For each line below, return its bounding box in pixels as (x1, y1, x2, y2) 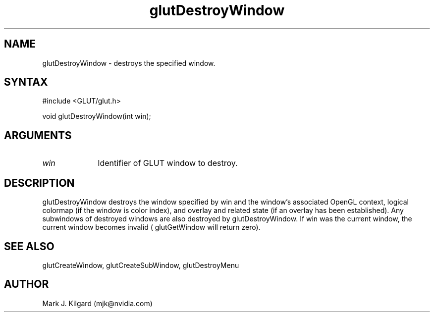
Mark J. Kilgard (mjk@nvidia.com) (42, 299, 153, 308)
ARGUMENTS (4, 129, 72, 142)
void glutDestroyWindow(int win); (42, 112, 151, 121)
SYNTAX (4, 76, 48, 89)
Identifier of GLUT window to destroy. (98, 158, 238, 168)
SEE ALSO (4, 240, 54, 253)
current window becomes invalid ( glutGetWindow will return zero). (42, 223, 261, 232)
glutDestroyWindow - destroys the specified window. (42, 58, 216, 67)
